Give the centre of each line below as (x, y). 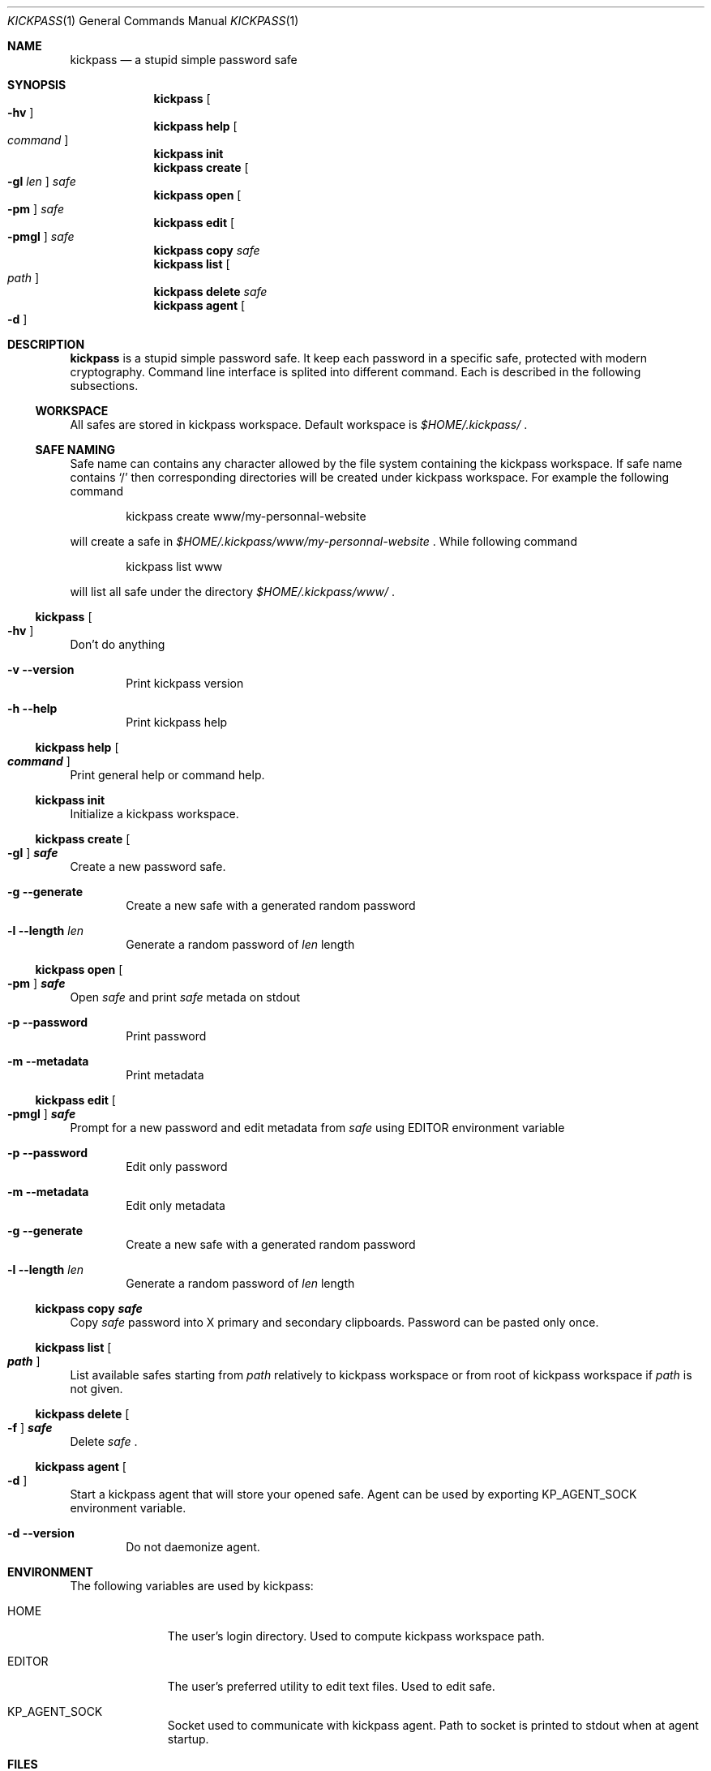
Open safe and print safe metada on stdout (185, 997)
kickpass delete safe (210, 292)
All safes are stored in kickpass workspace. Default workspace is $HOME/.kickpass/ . (299, 425)
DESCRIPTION (46, 344)
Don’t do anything (118, 644)
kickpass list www (174, 566)
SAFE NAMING (75, 450)
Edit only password (177, 1166)
